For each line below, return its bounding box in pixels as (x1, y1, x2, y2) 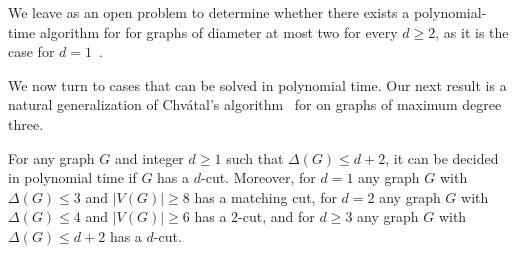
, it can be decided (385, 147, 499, 168)
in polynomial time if (8, 167, 137, 188)
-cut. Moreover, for (201, 167, 316, 188)
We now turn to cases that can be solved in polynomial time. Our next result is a (8, 74, 507, 95)
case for (8, 41, 55, 62)
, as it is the (435, 21, 509, 42)
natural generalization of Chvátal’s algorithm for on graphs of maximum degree (8, 94, 502, 115)
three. (8, 113, 44, 134)
